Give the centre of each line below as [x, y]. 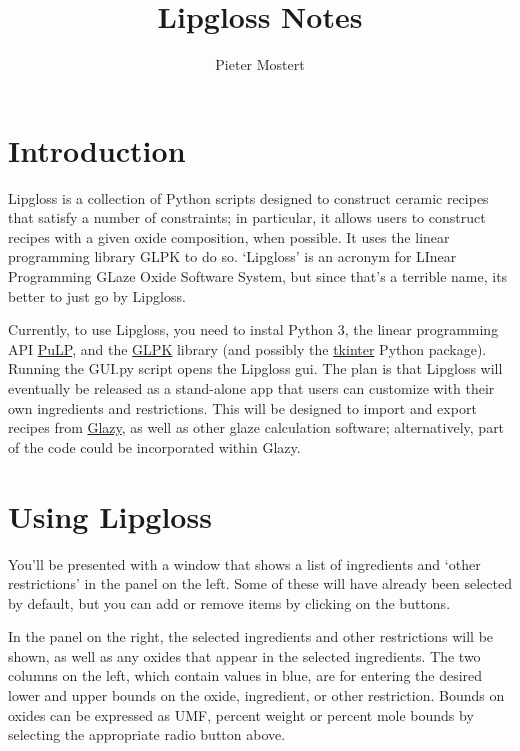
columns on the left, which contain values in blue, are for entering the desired [245, 675]
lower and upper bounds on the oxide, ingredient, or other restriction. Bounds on [256, 695]
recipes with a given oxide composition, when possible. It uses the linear [229, 236]
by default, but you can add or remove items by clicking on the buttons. [229, 602]
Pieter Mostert [260, 64]
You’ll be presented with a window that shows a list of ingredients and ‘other [244, 563]
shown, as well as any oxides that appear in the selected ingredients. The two [244, 655]
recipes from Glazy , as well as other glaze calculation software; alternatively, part [256, 427]
